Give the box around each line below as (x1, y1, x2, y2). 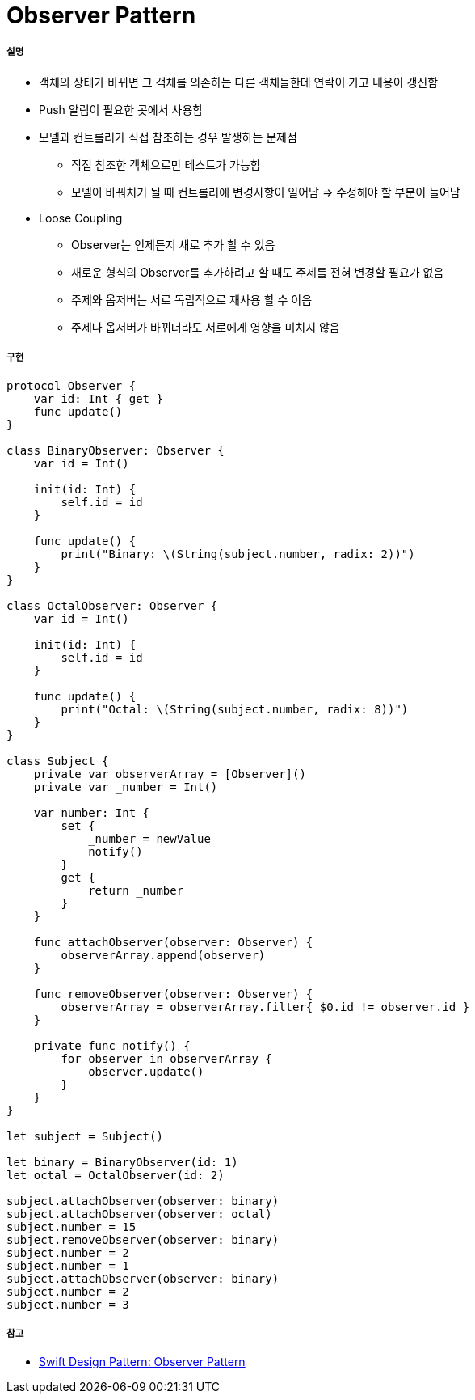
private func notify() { (33, 1038, 191, 1052)
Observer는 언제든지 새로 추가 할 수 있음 (71, 237, 275, 252)
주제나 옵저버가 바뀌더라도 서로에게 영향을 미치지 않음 (71, 319, 340, 334)
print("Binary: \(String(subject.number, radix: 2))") (61, 547, 415, 560)
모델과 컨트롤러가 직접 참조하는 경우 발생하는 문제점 (39, 129, 297, 144)
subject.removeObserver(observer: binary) (6, 1233, 280, 1246)
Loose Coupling (39, 210, 123, 225)
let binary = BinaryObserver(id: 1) (6, 1155, 238, 1169)
